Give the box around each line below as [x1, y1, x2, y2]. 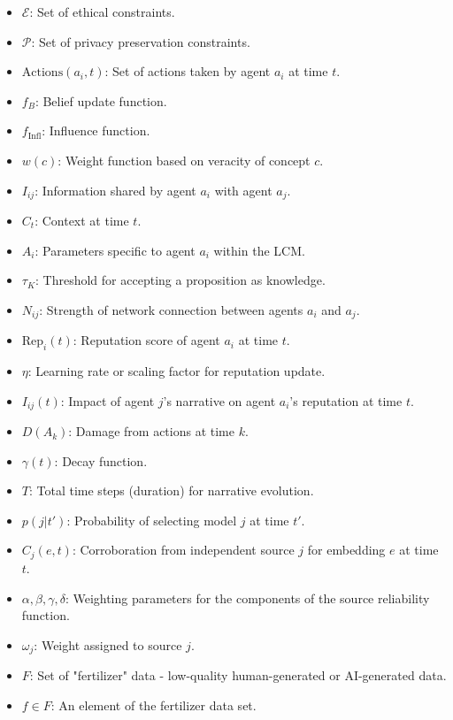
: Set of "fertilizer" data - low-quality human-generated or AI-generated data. [29, 666, 447, 685]
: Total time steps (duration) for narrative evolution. [28, 481, 314, 500]
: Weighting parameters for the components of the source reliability [65, 588, 430, 607]
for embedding [307, 540, 386, 559]
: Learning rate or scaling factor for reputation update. [27, 362, 326, 380]
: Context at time [35, 211, 129, 230]
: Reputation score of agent [73, 331, 220, 349]
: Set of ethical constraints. [29, 3, 175, 20]
